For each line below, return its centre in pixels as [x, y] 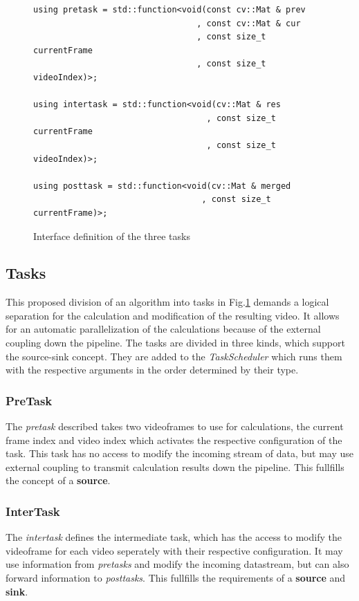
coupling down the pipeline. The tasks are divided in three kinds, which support [175, 343]
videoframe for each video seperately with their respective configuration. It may [174, 550]
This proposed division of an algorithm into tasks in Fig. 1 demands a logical [167, 302]
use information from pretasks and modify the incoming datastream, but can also [177, 564]
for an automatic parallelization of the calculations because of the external [163, 329]
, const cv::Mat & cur [249, 23]
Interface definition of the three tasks [112, 235]
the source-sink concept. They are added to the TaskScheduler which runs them [174, 356]
